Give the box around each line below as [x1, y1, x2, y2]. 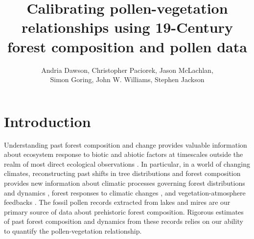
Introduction [4, 111, 91, 131]
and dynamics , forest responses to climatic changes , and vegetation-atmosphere [4, 187, 246, 197]
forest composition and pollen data [7, 36, 247, 56]
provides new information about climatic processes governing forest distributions [4, 178, 245, 188]
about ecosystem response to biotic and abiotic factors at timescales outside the [4, 149, 243, 159]
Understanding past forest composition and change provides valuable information [4, 139, 247, 150]
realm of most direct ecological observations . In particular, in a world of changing [4, 158, 250, 169]
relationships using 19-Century [22, 17, 233, 37]
